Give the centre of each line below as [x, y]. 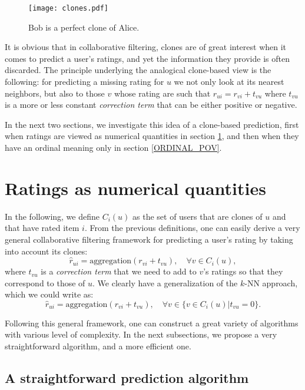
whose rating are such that [162, 93]
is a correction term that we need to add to [119, 271]
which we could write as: [49, 294]
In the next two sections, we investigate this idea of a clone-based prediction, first [152, 124]
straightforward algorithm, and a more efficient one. [98, 346]
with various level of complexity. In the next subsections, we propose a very [141, 334]
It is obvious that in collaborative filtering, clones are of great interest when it [146, 47]
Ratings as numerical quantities [135, 188]
